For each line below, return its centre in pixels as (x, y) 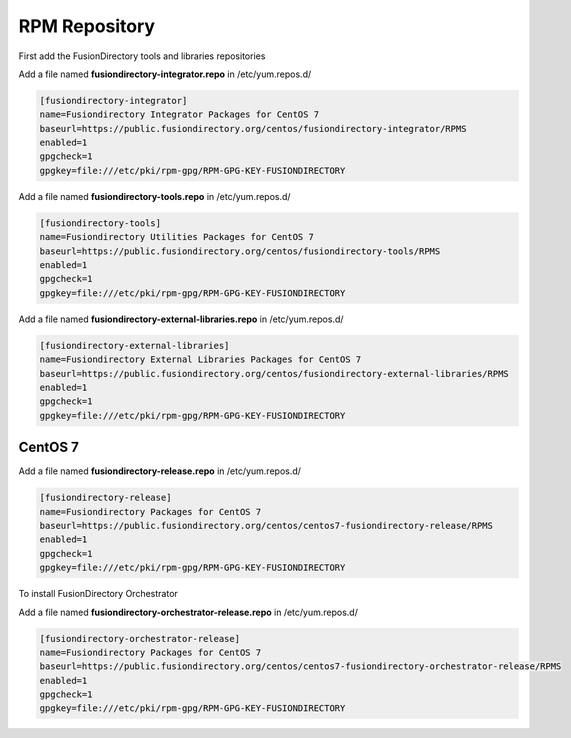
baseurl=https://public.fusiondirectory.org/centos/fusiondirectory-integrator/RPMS (253, 128)
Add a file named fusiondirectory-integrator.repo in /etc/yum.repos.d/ (165, 74)
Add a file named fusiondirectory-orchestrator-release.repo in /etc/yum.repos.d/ (188, 612)
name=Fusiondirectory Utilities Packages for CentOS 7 (176, 237)
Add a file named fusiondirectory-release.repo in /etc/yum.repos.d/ (160, 471)
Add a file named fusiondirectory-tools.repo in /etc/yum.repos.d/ (154, 196)
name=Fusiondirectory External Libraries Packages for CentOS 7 (200, 359)
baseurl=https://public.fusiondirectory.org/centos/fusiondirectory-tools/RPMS (240, 251)
